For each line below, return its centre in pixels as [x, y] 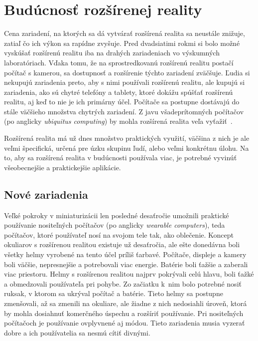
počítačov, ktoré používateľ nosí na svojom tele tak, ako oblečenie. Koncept [119, 234]
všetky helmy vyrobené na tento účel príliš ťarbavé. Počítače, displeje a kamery [125, 254]
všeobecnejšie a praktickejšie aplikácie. [63, 167]
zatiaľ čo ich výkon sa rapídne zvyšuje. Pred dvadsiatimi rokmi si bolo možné [122, 43]
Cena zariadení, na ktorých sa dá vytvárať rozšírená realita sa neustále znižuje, [125, 33]
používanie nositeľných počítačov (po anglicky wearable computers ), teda [115, 225]
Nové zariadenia [46, 194]
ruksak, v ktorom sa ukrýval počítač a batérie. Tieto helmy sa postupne [114, 293]
